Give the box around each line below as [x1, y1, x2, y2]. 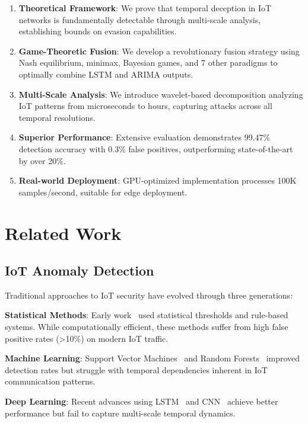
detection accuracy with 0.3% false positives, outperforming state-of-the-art [18, 142, 293, 155]
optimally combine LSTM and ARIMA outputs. [18, 68, 193, 80]
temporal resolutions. [18, 111, 96, 123]
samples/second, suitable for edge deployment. [18, 185, 188, 198]
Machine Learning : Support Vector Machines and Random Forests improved [5, 352, 300, 364]
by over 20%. [18, 154, 66, 166]
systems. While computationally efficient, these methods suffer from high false [5, 321, 288, 333]
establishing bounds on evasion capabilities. [18, 25, 177, 37]
